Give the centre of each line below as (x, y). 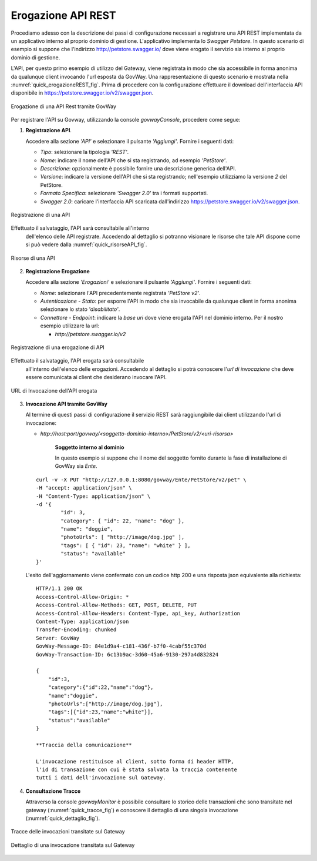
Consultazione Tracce (53, 791)
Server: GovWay (58, 638)
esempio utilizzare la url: (70, 326)
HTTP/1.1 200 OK (59, 589)
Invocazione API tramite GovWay (67, 404)
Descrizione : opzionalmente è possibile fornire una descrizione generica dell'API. (138, 169)
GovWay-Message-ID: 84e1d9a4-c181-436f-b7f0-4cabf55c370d (121, 646)
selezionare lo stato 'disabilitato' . (80, 309)
